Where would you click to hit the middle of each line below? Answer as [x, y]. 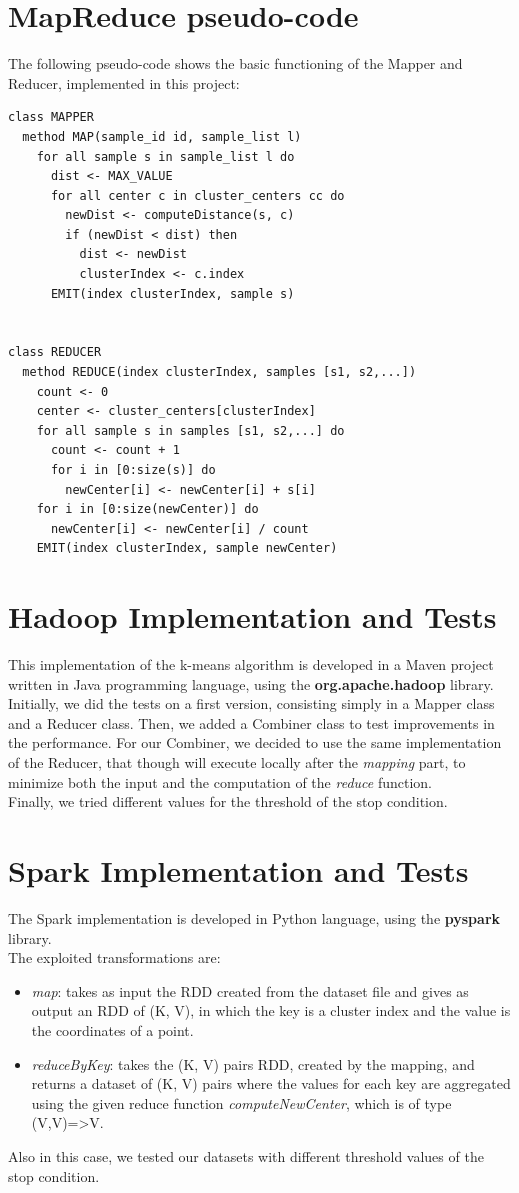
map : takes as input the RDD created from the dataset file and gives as [250, 990]
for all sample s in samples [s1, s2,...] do [190, 430]
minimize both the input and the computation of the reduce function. [220, 781]
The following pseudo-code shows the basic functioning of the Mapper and [235, 63]
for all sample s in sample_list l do [165, 156]
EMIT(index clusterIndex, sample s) [172, 293]
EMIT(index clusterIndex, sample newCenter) [187, 548]
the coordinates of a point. [112, 1029]
